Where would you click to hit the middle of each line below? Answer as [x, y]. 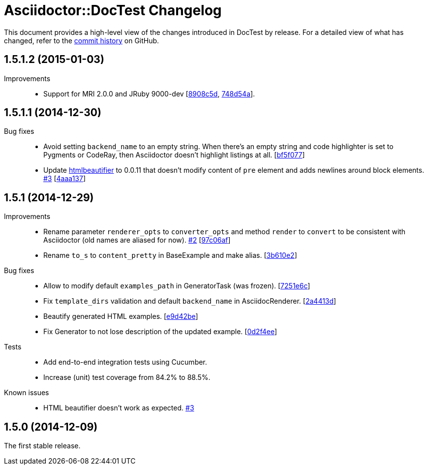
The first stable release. [42, 446]
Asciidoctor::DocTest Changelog [113, 10]
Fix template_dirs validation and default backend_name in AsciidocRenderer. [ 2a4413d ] [190, 301]
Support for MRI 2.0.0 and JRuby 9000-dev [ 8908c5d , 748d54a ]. [149, 94]
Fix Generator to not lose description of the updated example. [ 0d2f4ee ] [160, 332]
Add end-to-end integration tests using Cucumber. [125, 362]
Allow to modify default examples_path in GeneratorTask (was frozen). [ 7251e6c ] [177, 286]
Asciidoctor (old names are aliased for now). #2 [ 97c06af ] [137, 240]
